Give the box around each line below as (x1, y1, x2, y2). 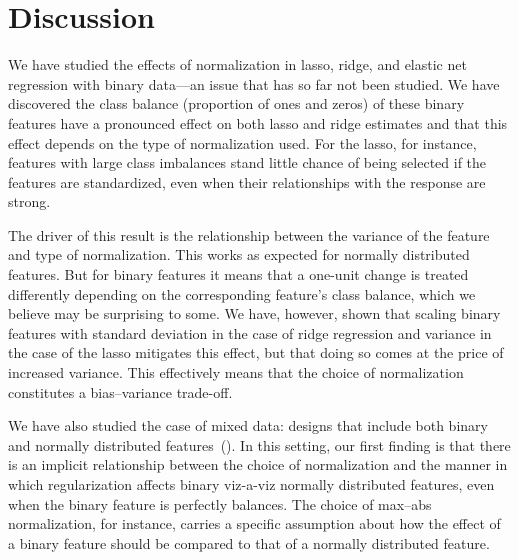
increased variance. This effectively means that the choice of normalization (8, 362, 464, 383)
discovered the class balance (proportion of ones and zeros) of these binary (8, 93, 465, 114)
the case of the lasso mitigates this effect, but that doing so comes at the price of (8, 342, 504, 363)
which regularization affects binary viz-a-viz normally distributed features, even (8, 474, 495, 494)
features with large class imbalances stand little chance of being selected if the (8, 152, 487, 173)
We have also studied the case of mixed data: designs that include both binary (8, 415, 488, 436)
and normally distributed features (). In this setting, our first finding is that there (8, 434, 511, 455)
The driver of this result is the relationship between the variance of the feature (8, 224, 490, 245)
